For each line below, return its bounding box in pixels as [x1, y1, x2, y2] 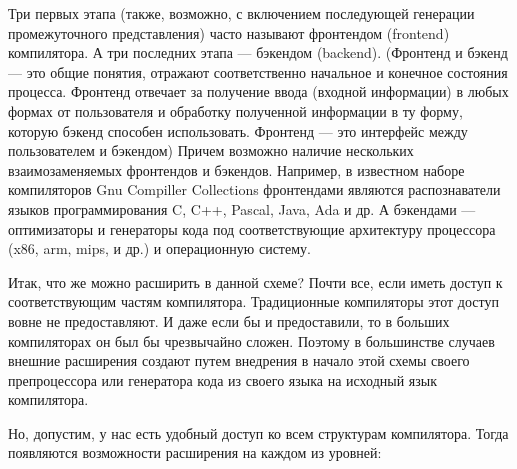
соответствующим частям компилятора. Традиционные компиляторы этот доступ [8, 291, 499, 312]
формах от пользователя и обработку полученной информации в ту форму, [8, 100, 463, 121]
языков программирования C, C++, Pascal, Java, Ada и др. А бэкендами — [8, 198, 476, 219]
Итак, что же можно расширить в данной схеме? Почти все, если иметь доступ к [8, 271, 503, 292]
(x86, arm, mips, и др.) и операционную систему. [8, 238, 311, 259]
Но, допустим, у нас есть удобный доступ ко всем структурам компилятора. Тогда [8, 422, 509, 443]
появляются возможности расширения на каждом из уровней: [8, 442, 382, 463]
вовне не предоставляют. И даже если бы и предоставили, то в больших [8, 310, 450, 331]
